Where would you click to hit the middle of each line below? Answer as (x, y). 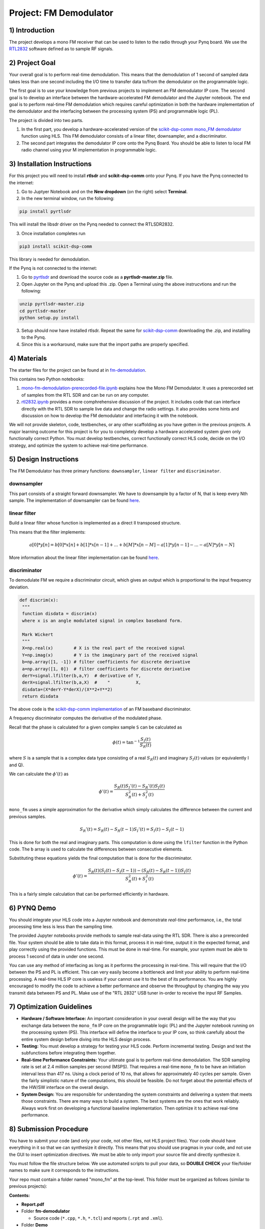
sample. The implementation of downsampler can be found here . (75, 500)
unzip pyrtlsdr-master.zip (52, 304)
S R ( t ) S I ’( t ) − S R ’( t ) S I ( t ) (140, 787)
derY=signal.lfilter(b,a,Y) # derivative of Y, (82, 675)
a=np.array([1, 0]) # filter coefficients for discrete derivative (106, 669)
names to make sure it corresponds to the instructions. (64, 1170)
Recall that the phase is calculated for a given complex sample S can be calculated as (96, 727)
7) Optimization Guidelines (51, 1007)
